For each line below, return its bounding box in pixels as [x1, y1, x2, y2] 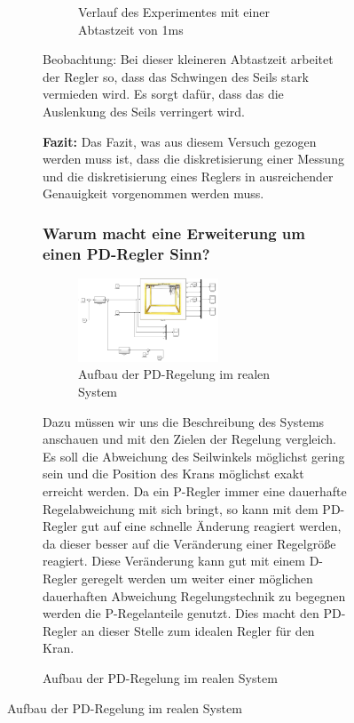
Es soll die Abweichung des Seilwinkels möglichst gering [43, 446, 345, 465]
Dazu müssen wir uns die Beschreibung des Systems [43, 412, 325, 430]
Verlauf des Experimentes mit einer [78, 3, 270, 20]
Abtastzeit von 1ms [78, 20, 184, 38]
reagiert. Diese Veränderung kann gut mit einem [43, 551, 305, 570]
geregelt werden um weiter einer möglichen [81, 568, 313, 587]
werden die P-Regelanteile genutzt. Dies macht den [43, 604, 319, 623]
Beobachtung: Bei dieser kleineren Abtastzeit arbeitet [43, 50, 334, 68]
